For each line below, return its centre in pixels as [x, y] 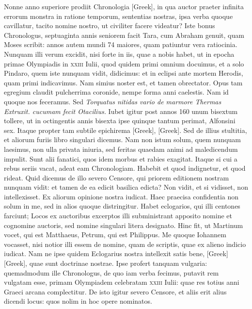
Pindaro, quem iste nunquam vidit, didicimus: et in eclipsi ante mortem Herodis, [124, 73]
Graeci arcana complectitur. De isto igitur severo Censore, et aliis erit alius [115, 291]
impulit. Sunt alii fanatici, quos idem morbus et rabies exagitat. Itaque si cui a [121, 158]
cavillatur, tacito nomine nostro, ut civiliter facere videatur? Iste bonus [110, 25]
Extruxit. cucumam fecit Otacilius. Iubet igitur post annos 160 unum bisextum [121, 111]
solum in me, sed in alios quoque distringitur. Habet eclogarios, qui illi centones [122, 206]
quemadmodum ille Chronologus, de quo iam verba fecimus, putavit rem [111, 272]
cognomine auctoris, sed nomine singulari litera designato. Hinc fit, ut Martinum [124, 225]
